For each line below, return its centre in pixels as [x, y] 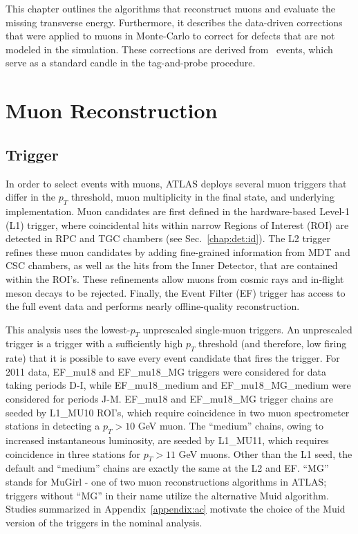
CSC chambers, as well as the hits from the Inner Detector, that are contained [172, 265]
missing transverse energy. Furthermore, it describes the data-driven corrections [174, 22]
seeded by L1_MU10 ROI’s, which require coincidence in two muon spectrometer [178, 412]
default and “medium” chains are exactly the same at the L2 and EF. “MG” [167, 468]
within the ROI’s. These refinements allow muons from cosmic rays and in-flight [175, 278]
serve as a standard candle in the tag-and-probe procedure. [131, 63]
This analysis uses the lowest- [68, 329]
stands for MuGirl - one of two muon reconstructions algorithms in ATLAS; [166, 482]
